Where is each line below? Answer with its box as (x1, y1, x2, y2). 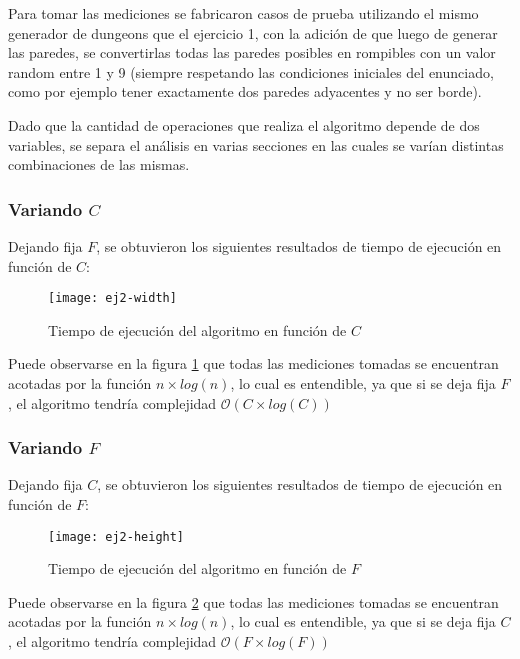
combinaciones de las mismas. (8, 154, 190, 175)
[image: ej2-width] (48, 291, 177, 306)
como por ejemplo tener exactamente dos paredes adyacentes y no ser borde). (8, 81, 482, 102)
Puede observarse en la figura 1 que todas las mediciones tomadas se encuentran (8, 353, 499, 374)
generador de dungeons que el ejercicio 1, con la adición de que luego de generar (8, 22, 498, 43)
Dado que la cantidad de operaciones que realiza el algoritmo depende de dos (8, 114, 480, 135)
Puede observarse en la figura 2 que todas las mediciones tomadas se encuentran (8, 591, 499, 612)
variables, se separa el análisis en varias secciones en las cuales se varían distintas (8, 134, 504, 155)
